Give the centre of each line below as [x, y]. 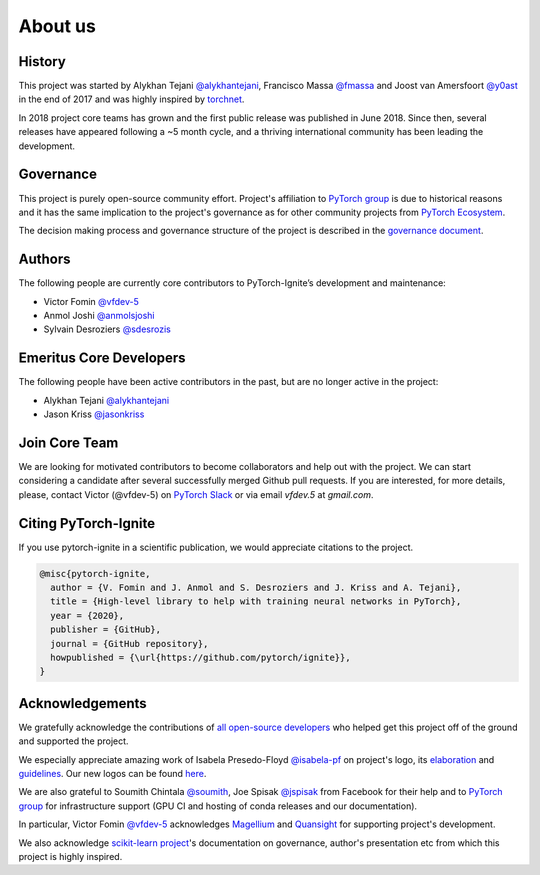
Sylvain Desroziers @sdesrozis [107, 329]
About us [57, 26]
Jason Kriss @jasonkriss [94, 414]
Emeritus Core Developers [102, 358]
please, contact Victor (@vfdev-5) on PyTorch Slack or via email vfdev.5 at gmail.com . [196, 494]
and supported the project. [73, 741]
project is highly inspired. [70, 857]
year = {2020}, [87, 615]
